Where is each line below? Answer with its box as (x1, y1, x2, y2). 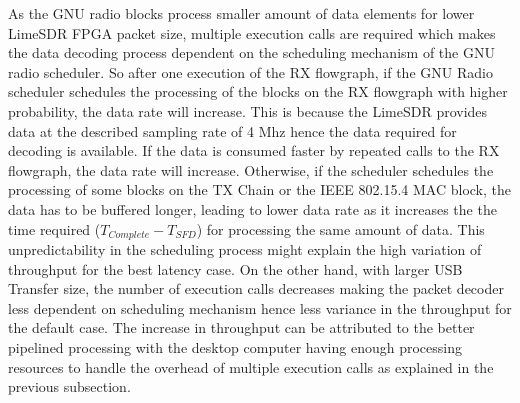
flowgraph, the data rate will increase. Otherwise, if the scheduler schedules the (8, 159, 494, 180)
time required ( (8, 218, 101, 239)
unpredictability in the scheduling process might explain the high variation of (8, 238, 482, 259)
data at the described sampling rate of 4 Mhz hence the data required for (8, 120, 457, 141)
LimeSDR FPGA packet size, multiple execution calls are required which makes (8, 22, 496, 43)
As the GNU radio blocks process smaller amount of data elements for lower (8, 3, 475, 23)
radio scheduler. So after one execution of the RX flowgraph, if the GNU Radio (8, 61, 493, 82)
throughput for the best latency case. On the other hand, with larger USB (8, 258, 463, 279)
